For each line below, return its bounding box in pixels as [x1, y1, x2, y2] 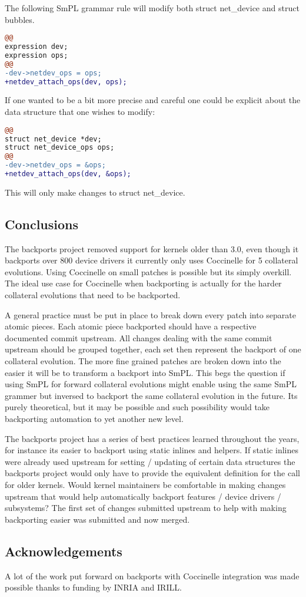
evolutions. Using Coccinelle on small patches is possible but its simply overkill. [5, 265, 292, 278]
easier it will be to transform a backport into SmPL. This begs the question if [5, 366, 285, 378]
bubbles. [5, 13, 35, 25]
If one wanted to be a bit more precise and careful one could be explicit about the [5, 94, 301, 106]
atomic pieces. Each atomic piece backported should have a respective [5, 320, 257, 332]
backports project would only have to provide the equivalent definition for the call [5, 467, 300, 479]
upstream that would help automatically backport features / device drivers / [5, 490, 281, 502]
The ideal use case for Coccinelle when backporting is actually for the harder [5, 277, 282, 289]
